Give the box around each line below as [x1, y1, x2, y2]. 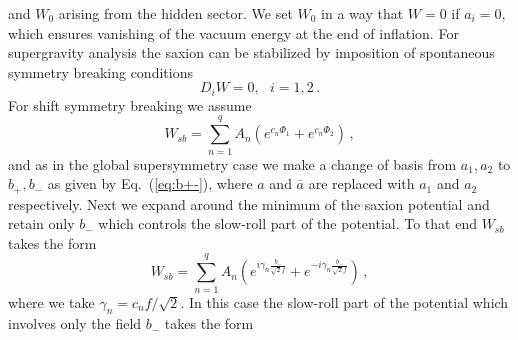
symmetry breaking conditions [8, 61, 193, 82]
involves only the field [8, 313, 142, 334]
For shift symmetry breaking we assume [8, 94, 252, 115]
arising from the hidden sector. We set [58, 3, 293, 23]
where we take [8, 291, 95, 312]
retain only [8, 213, 75, 234]
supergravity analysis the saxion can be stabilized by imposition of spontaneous [8, 42, 495, 63]
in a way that [321, 3, 404, 23]
